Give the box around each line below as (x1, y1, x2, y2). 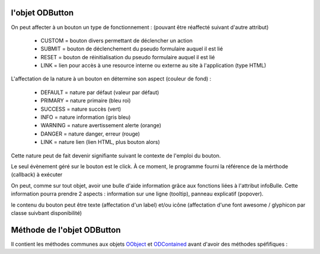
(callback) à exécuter (11, 171, 63, 178)
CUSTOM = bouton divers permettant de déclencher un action (40, 37, 193, 44)
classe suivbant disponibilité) (11, 209, 82, 216)
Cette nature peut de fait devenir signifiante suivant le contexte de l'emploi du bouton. (11, 152, 221, 159)
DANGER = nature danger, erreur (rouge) (40, 130, 140, 137)
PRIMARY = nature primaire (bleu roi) (40, 97, 131, 104)
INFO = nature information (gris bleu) (40, 114, 131, 121)
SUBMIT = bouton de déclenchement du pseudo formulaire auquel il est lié (40, 45, 223, 53)
